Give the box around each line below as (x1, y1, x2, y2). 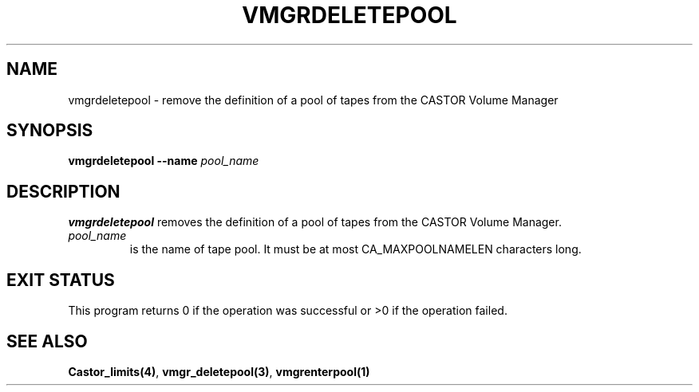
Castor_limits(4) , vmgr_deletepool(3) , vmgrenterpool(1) (68, 364, 370, 378)
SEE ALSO (6, 331, 88, 351)
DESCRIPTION (6, 181, 120, 202)
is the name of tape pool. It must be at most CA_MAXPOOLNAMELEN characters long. (129, 242, 582, 257)
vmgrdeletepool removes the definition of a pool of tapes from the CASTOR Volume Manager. (68, 215, 562, 229)
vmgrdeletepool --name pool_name (68, 154, 259, 168)
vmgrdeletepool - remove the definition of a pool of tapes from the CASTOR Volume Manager (68, 92, 559, 107)
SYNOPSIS (6, 120, 93, 141)
